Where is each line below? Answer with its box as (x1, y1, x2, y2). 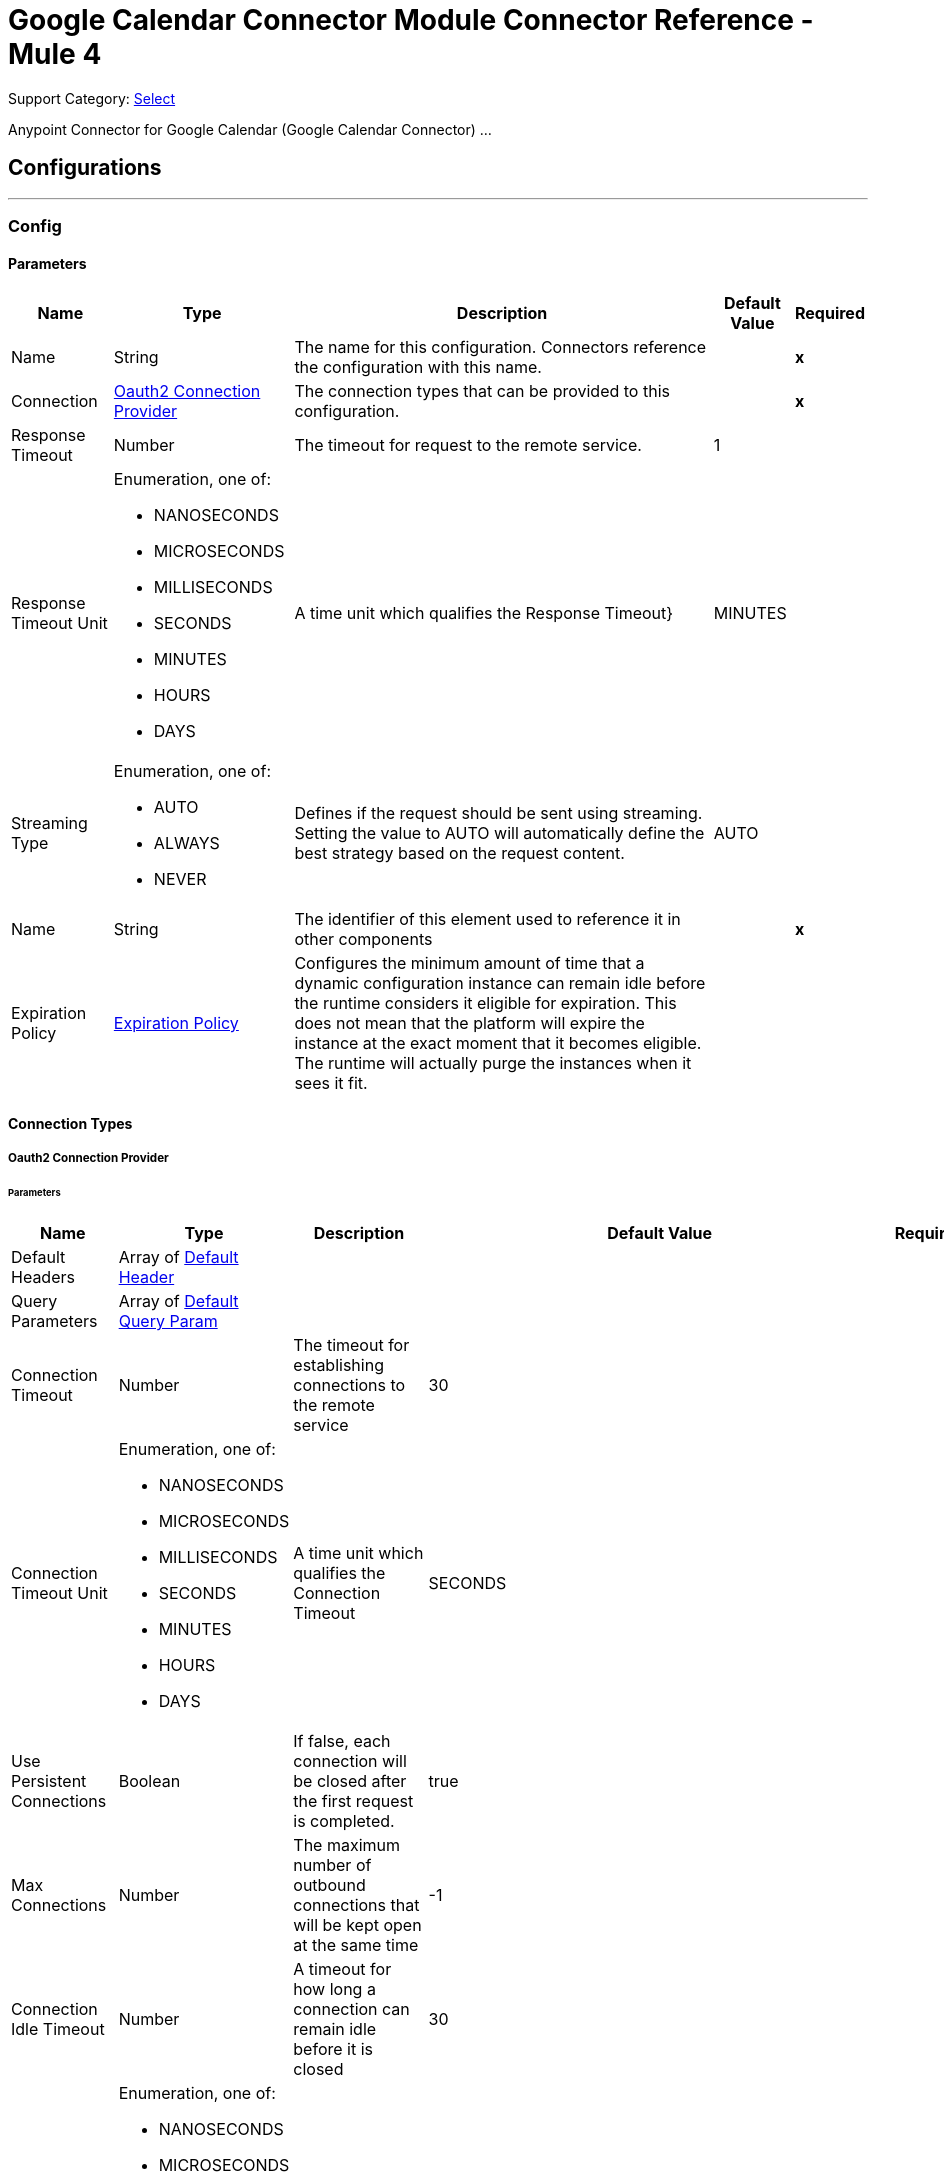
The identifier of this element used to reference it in (294, 909, 681, 930)
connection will (293, 1750, 407, 1771)
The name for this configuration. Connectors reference (294, 337, 707, 358)
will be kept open (293, 1914, 422, 1935)
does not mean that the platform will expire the (294, 1013, 645, 1034)
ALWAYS (153, 833, 220, 854)
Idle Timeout (11, 2018, 105, 2039)
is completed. (293, 1810, 395, 1831)
